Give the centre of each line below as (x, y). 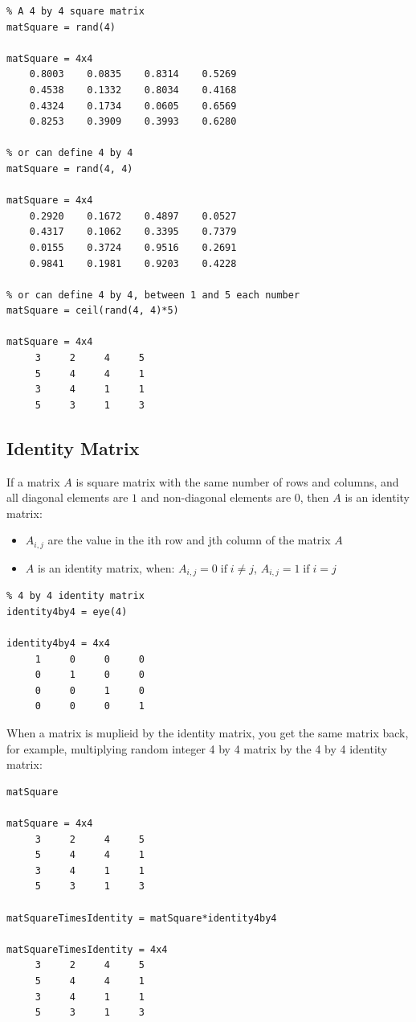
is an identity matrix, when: (106, 567)
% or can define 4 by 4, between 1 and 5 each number (153, 295)
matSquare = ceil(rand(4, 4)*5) (93, 311)
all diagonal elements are (67, 497)
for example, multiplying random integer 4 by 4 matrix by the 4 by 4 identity (197, 748)
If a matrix (33, 481)
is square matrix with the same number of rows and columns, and (237, 481)
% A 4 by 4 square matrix (75, 11)
